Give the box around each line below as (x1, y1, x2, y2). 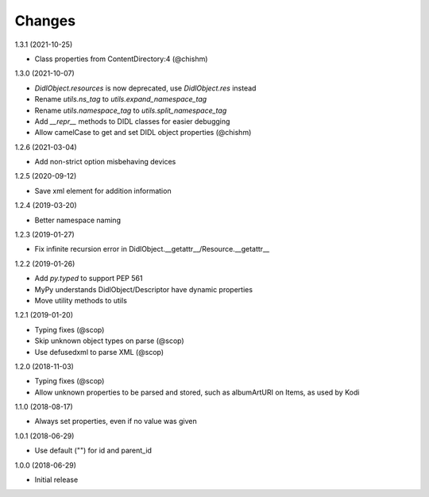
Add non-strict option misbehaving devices (34, 157, 176, 167)
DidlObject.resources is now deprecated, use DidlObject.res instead (34, 83, 257, 93)
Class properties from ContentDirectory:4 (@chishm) (34, 54, 208, 64)
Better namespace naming (34, 215, 121, 225)
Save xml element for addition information (34, 186, 172, 195)
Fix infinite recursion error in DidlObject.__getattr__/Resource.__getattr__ (34, 245, 270, 254)
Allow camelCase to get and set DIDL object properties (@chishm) (34, 128, 252, 137)
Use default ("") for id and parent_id (34, 445, 153, 456)
